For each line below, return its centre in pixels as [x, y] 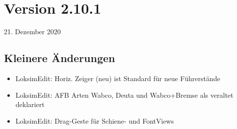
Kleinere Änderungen [60, 58]
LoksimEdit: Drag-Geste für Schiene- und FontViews [95, 120]
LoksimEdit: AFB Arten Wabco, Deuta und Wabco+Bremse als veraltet [124, 95]
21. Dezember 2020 [32, 32]
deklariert [30, 104]
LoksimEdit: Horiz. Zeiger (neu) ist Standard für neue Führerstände [118, 78]
